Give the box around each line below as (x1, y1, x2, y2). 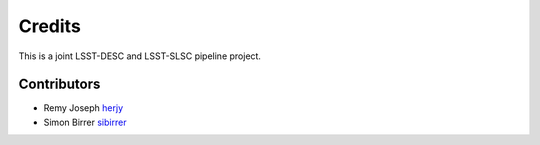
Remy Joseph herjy (43, 102, 124, 114)
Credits (18, 15, 82, 37)
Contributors (18, 76, 101, 93)
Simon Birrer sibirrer (43, 116, 127, 128)
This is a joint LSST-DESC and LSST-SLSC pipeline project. (18, 50, 262, 62)
